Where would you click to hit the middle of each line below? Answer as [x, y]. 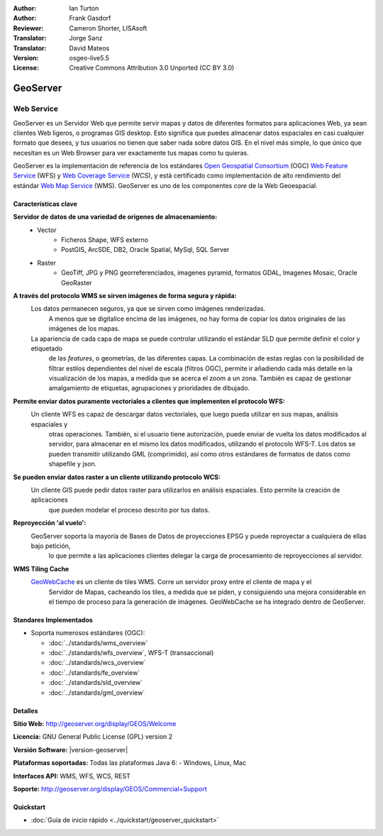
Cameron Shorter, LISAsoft [108, 28]
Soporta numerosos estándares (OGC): [88, 633]
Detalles [26, 710]
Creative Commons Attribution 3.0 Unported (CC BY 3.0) [152, 68]
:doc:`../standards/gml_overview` [97, 693]
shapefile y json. [73, 464]
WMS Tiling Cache [41, 568]
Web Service [36, 109]
